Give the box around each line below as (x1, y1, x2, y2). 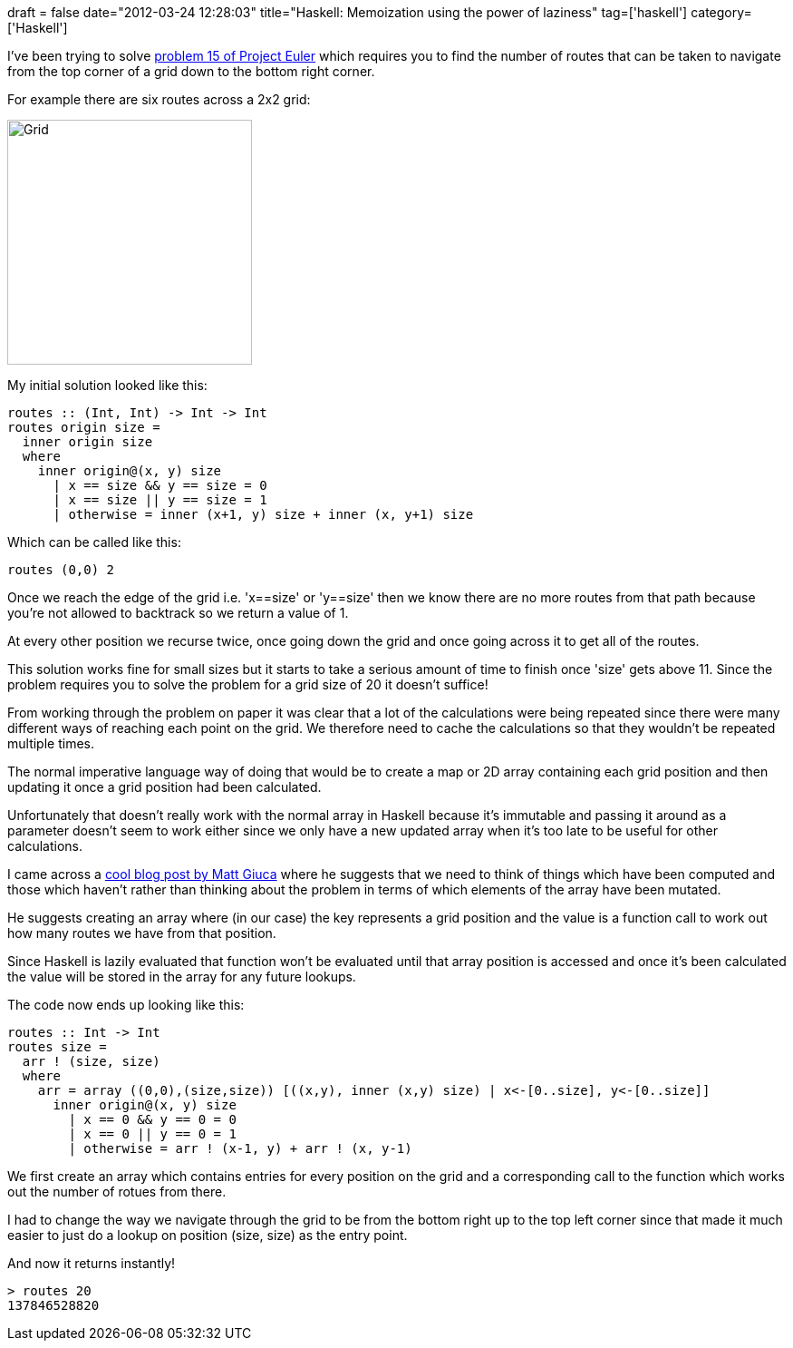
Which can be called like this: (7, 534, 181, 550)
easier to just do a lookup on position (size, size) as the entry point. (7, 1227, 408, 1243)
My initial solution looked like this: (7, 377, 208, 393)
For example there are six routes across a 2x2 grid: (7, 92, 311, 107)
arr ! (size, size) (22, 1054, 160, 1069)
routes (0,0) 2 (7, 562, 115, 577)
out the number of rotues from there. (7, 1184, 227, 1199)
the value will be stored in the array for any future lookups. (7, 969, 356, 984)
